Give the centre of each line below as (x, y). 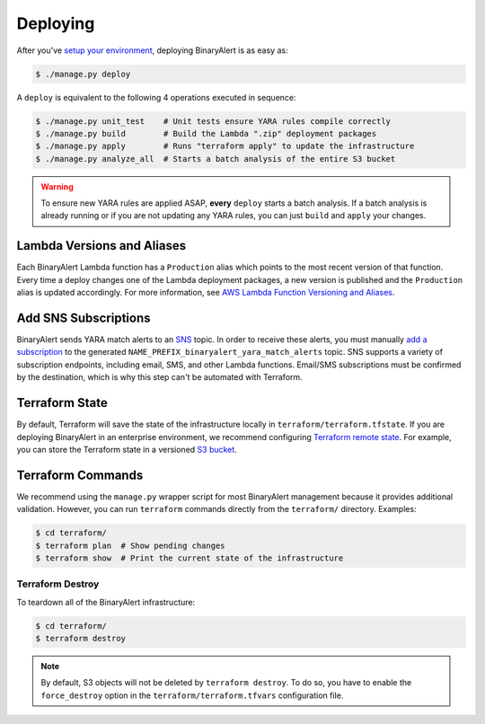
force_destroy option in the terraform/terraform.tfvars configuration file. (192, 695)
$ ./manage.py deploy (83, 74)
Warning (57, 186)
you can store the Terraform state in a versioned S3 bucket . (127, 449)
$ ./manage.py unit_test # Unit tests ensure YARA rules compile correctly (213, 121)
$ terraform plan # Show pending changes (130, 545)
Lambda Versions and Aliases (101, 246)
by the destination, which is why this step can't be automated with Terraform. (159, 377)
